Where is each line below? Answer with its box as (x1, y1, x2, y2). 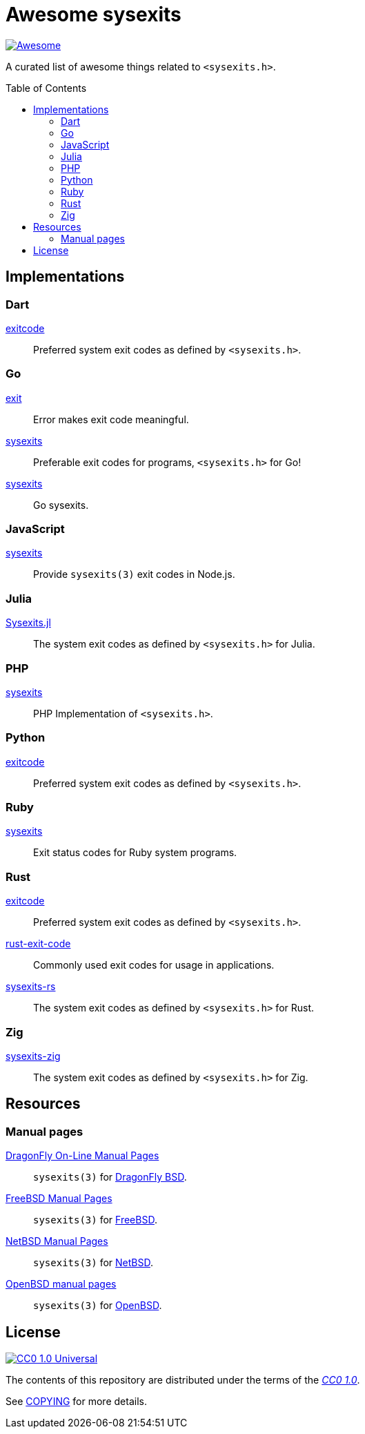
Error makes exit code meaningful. (33, 413, 189, 425)
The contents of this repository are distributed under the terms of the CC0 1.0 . (6, 1374, 360, 1386)
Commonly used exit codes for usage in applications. (33, 959, 275, 971)
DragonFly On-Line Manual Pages (6, 1150, 159, 1162)
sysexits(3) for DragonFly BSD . (33, 1171, 187, 1183)
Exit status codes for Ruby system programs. (33, 846, 237, 859)
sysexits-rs (6, 980, 56, 993)
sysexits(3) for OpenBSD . (33, 1299, 162, 1312)
